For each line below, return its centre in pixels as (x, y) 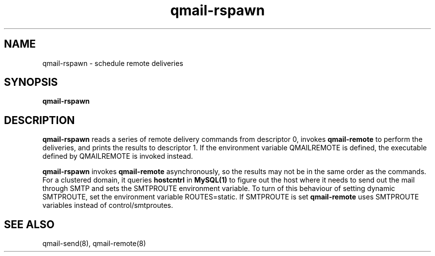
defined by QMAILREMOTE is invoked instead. (118, 156)
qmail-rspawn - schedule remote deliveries (113, 63)
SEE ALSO (29, 224)
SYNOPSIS (31, 82)
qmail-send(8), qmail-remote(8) (94, 244)
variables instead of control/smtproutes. (108, 205)
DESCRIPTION (39, 120)
